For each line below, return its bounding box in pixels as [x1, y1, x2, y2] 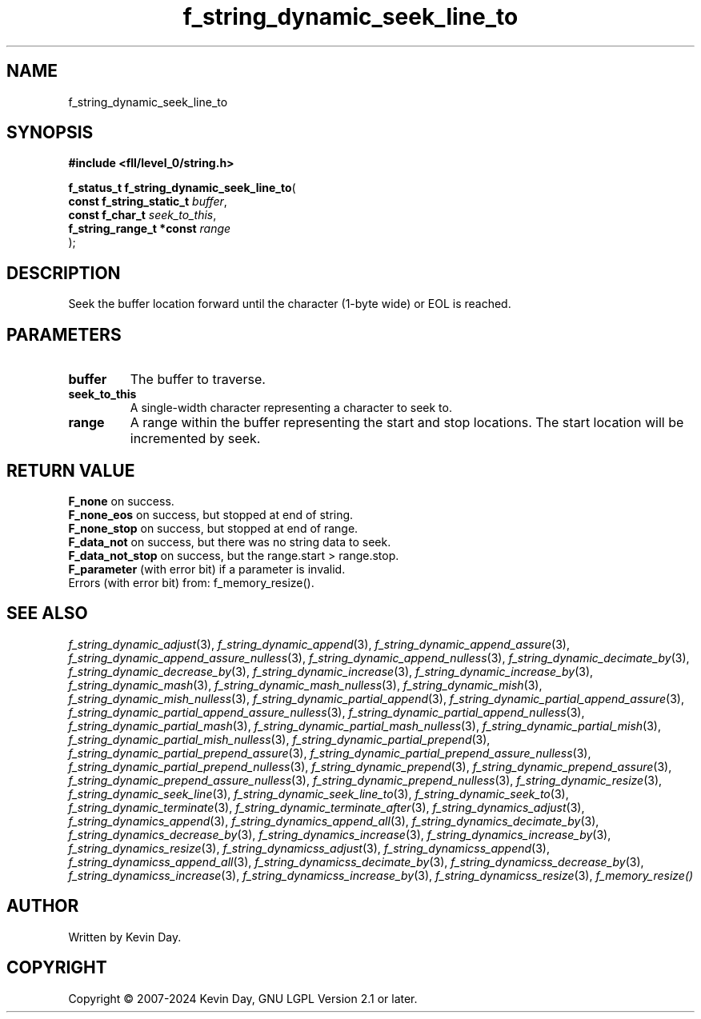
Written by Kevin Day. [68, 929, 182, 944]
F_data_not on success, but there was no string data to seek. [68, 534, 391, 549]
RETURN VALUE [6, 460, 135, 481]
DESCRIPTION [6, 262, 121, 283]
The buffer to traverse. [130, 371, 266, 388]
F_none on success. [68, 494, 174, 508]
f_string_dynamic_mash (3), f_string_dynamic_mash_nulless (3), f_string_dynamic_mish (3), [68, 677, 543, 692]
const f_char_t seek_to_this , [68, 208, 217, 222]
